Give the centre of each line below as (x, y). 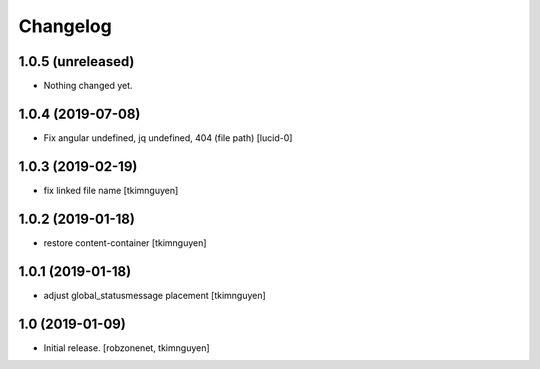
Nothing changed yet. (88, 86)
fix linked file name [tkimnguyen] (111, 190)
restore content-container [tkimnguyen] (125, 242)
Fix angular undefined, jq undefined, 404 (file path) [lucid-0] (168, 137)
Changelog (65, 26)
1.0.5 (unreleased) (76, 61)
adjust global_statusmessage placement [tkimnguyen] (155, 295)
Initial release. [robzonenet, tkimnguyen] (126, 347)
